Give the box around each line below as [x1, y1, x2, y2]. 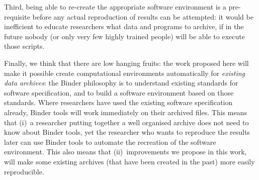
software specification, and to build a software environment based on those [4, 87, 234, 98]
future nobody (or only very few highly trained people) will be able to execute [4, 31, 245, 41]
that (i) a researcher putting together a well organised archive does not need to [4, 117, 249, 127]
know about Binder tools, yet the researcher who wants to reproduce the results [4, 127, 250, 137]
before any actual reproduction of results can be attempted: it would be [32, 11, 253, 22]
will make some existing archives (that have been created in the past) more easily [4, 156, 255, 166]
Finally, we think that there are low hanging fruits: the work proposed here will [4, 57, 249, 68]
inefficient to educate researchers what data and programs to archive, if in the [4, 21, 244, 32]
